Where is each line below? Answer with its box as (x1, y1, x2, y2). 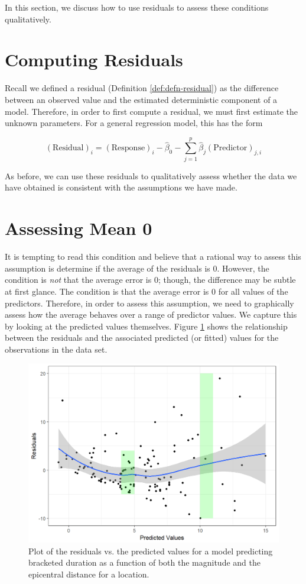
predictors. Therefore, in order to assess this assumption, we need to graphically (5, 296, 294, 309)
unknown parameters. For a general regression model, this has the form (5, 117, 263, 129)
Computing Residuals (5, 47, 183, 72)
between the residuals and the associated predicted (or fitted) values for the (5, 331, 279, 344)
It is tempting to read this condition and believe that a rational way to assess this (5, 250, 301, 263)
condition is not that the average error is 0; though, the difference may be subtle (5, 273, 296, 286)
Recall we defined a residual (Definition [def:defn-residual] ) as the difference (5, 82, 279, 94)
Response (111, 144, 145, 153)
